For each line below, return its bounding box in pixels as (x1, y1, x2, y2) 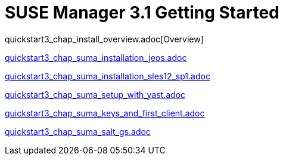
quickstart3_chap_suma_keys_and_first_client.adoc (5, 107, 205, 118)
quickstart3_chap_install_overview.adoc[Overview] (5, 33, 204, 44)
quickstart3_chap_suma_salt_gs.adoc (5, 126, 151, 137)
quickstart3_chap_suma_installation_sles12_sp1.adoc (5, 70, 210, 81)
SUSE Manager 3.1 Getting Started (5, 2, 279, 23)
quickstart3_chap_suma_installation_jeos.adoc (5, 52, 187, 63)
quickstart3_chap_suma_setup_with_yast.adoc (5, 89, 186, 100)
